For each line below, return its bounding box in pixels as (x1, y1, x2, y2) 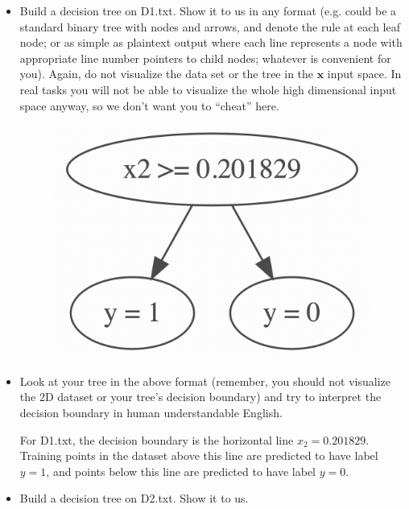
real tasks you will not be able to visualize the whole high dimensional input (19, 81, 397, 97)
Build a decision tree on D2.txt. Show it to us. (19, 490, 249, 507)
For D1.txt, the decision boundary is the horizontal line (19, 431, 294, 448)
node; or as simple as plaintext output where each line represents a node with (19, 34, 403, 51)
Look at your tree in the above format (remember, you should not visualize (19, 372, 391, 389)
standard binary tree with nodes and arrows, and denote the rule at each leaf (19, 18, 401, 35)
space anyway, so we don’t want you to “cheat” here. (19, 97, 279, 114)
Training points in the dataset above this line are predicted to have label (19, 447, 378, 464)
